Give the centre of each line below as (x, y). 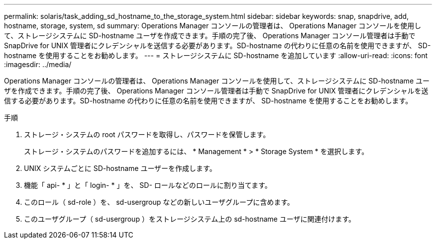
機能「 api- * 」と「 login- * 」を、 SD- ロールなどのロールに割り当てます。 (148, 185)
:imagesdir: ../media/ (38, 64)
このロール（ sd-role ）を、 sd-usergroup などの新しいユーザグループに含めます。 (159, 202)
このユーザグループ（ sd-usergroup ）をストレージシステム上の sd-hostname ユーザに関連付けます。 (190, 219)
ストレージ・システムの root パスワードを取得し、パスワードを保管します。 (147, 134)
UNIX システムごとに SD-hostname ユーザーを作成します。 (120, 168)
